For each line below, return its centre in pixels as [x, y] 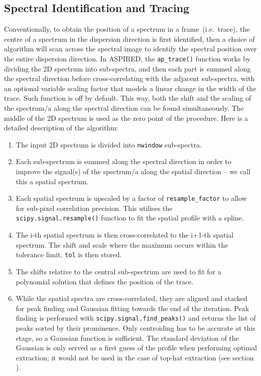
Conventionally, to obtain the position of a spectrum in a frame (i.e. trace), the [127, 29]
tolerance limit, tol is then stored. [69, 254]
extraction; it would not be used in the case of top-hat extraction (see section [135, 357]
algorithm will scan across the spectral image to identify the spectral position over [130, 49]
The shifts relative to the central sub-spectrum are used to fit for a [118, 271]
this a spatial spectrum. [52, 181]
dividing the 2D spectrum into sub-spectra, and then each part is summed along [127, 68]
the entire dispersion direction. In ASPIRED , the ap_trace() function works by [127, 58]
